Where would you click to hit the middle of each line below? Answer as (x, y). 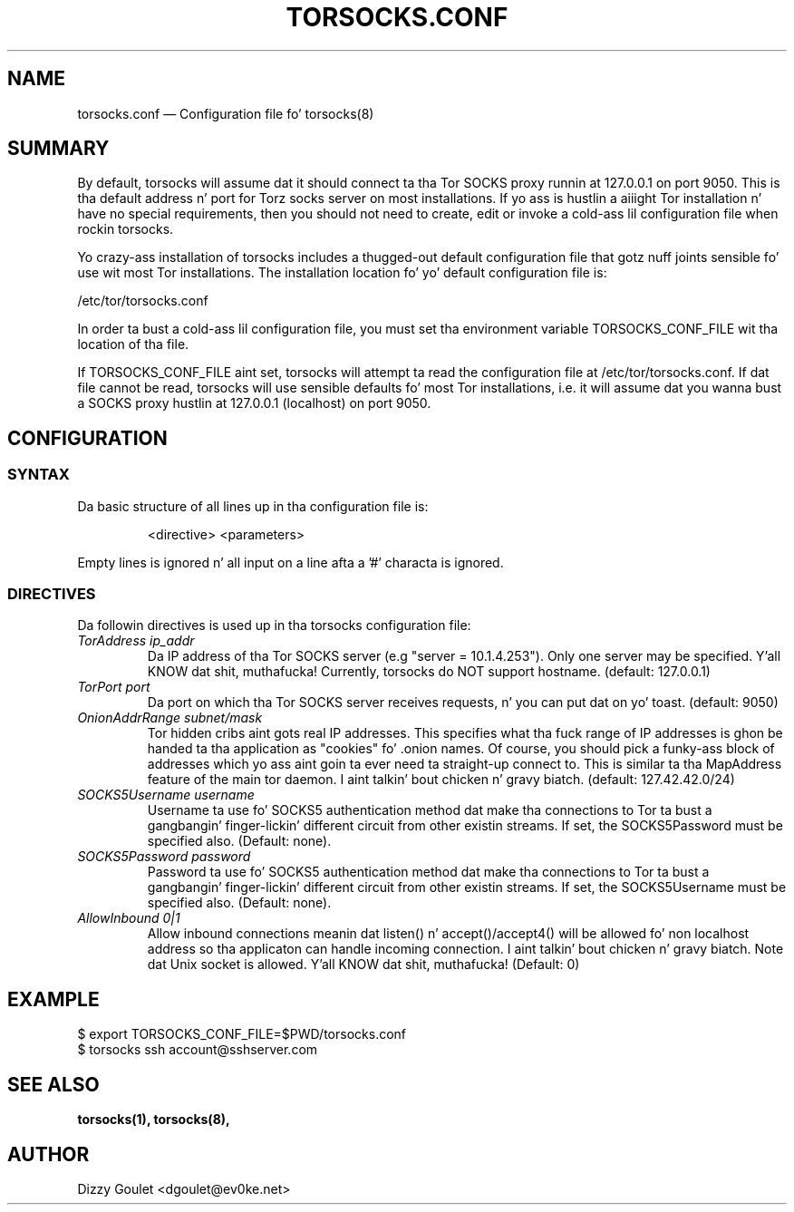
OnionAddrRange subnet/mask (170, 718)
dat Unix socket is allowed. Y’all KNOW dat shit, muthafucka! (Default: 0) (363, 965)
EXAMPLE (53, 999)
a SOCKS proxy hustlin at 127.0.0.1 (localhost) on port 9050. (254, 403)
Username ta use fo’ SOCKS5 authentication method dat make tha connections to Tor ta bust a (430, 810)
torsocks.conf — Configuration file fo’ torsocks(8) (226, 113)
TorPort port (114, 687)
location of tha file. (133, 344)
